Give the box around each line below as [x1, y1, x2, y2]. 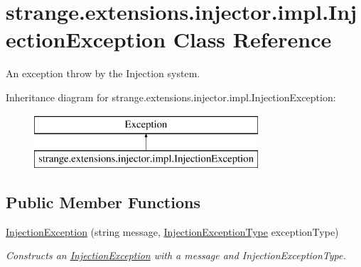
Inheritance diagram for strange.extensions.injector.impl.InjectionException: [6, 89, 336, 104]
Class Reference [173, 25, 332, 54]
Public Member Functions [6, 191, 200, 213]
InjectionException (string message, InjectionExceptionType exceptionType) [6, 224, 339, 239]
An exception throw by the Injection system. [6, 66, 200, 81]
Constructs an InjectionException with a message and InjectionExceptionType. [6, 248, 346, 263]
